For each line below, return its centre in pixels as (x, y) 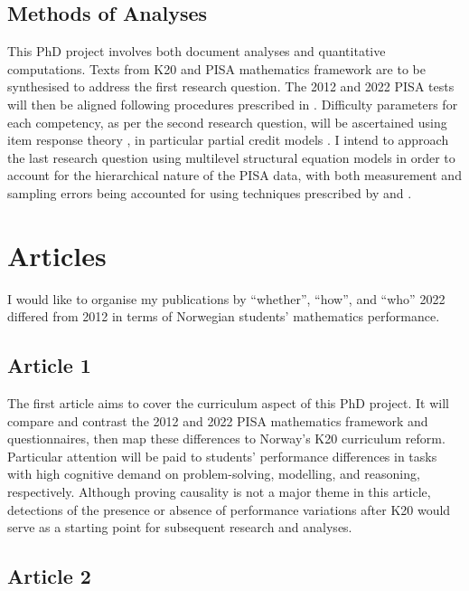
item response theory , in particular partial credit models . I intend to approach (228, 140)
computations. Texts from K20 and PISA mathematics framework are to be (216, 68)
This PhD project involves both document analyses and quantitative (197, 51)
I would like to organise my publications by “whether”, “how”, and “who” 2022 (226, 298)
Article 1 (49, 365)
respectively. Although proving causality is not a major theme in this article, (219, 492)
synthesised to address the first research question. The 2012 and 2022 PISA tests (231, 86)
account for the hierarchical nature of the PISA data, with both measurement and (234, 175)
